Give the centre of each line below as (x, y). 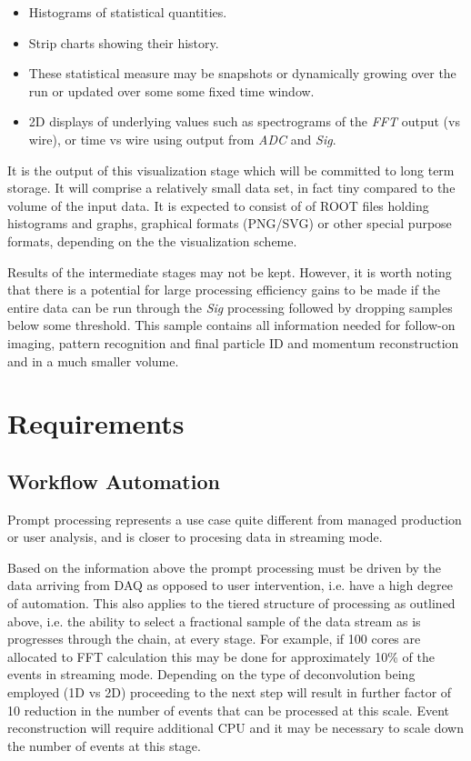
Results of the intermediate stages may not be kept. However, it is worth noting (230, 271)
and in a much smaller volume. (93, 360)
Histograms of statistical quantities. (128, 12)
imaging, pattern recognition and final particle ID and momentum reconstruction (233, 342)
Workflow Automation (114, 481)
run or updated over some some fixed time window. (171, 90)
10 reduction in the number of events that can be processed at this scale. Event (228, 710)
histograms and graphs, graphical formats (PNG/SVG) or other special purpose (230, 223)
